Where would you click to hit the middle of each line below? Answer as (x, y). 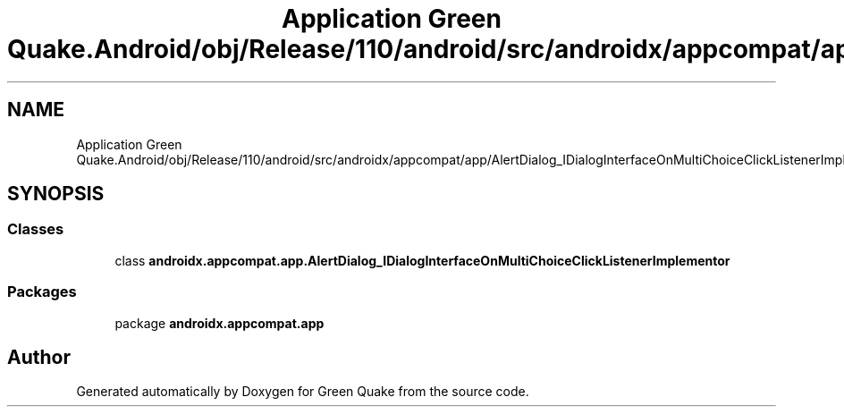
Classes (36, 229)
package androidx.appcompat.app (219, 323)
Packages (42, 292)
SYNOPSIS (56, 194)
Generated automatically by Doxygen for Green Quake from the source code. (303, 392)
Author (39, 357)
